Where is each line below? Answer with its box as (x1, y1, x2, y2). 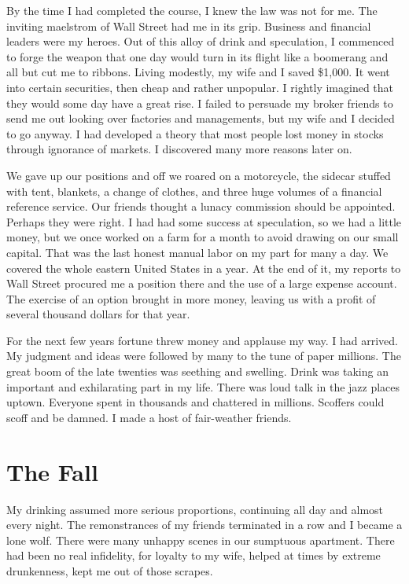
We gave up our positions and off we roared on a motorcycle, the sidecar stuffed (6, 167, 391, 183)
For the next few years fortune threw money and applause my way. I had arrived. (6, 332, 398, 348)
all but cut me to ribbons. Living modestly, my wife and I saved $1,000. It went (6, 64, 390, 80)
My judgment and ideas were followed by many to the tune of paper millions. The (6, 347, 401, 364)
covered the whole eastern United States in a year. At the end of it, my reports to (6, 259, 401, 276)
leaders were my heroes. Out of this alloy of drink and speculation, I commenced (6, 33, 395, 50)
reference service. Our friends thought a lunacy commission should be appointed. (6, 198, 396, 215)
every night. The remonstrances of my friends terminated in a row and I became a (6, 516, 403, 533)
